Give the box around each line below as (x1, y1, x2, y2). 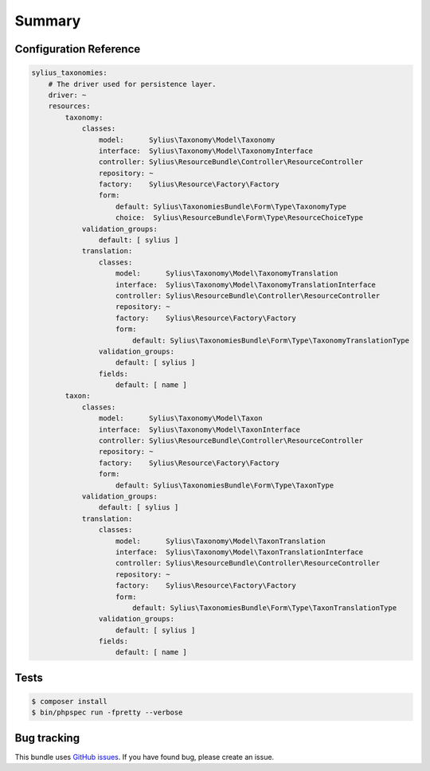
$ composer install (31, 697, 107, 706)
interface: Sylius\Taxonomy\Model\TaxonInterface (98, 425, 301, 434)
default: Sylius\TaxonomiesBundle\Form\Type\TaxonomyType (115, 202, 346, 211)
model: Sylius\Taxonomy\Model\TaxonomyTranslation (115, 269, 338, 278)
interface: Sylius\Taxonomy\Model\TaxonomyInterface (98, 146, 314, 155)
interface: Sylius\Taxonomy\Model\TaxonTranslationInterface (115, 547, 364, 557)
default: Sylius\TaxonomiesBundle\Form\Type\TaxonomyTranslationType (131, 335, 410, 345)
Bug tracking (14, 731, 80, 745)
